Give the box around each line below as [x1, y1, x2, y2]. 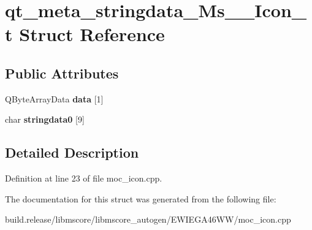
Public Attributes [5, 63, 119, 82]
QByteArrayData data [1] [5, 92, 104, 105]
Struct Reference [19, 21, 165, 47]
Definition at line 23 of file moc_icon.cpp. [5, 172, 162, 185]
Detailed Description [5, 143, 139, 162]
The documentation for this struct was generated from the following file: [5, 192, 276, 205]
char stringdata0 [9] [5, 113, 85, 126]
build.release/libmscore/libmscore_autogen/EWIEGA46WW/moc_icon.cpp [5, 213, 291, 226]
